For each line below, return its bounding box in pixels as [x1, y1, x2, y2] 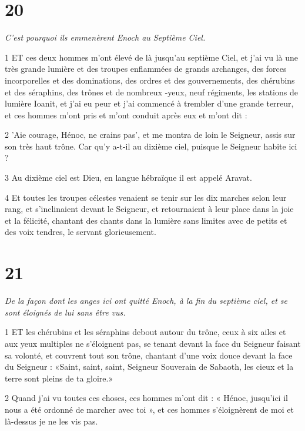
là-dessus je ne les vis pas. [5, 415, 98, 427]
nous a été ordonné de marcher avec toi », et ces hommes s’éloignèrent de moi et [5, 403, 294, 415]
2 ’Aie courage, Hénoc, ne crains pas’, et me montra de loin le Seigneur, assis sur [5, 128, 296, 141]
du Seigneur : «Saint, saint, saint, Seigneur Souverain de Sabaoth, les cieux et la [5, 360, 294, 373]
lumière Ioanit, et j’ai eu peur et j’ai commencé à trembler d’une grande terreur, [5, 97, 294, 110]
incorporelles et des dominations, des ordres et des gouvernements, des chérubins [5, 74, 295, 86]
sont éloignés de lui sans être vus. [5, 306, 126, 318]
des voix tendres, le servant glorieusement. [5, 226, 156, 238]
